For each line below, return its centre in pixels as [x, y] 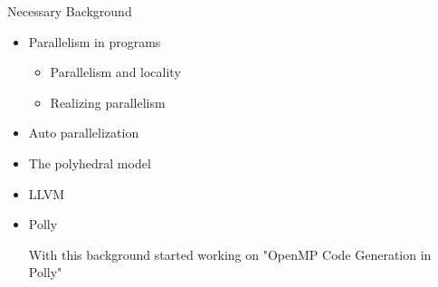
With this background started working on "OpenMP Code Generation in [230, 254]
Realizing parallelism [108, 102]
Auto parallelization [84, 133]
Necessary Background [70, 11]
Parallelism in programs [95, 41]
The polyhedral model [90, 163]
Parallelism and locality [115, 72]
